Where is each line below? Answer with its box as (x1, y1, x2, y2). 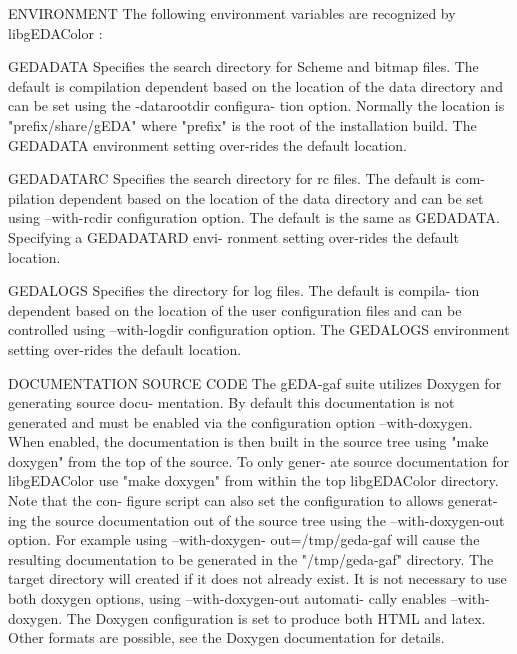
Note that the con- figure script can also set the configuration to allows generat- (8, 490, 498, 511)
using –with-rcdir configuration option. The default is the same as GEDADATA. (8, 207, 500, 228)
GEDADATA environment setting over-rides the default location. (8, 134, 407, 155)
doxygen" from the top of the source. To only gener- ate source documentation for (8, 450, 510, 471)
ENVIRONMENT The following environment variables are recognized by (8, 3, 456, 23)
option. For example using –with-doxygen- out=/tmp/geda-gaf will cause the (8, 529, 480, 550)
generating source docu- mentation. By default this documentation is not (8, 392, 455, 413)
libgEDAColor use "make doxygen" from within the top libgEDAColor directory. (8, 470, 499, 491)
